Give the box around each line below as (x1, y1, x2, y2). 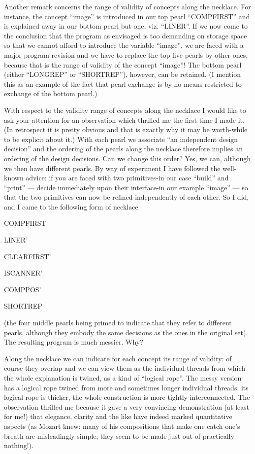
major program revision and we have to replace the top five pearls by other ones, (4, 49, 248, 60)
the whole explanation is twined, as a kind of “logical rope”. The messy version (4, 373, 242, 383)
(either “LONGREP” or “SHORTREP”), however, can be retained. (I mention (4, 69, 241, 79)
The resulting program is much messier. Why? (4, 337, 143, 347)
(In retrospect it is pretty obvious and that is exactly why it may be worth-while (4, 124, 248, 135)
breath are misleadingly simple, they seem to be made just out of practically (4, 430, 234, 441)
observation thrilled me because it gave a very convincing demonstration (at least (4, 401, 250, 412)
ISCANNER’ (4, 268, 43, 278)
